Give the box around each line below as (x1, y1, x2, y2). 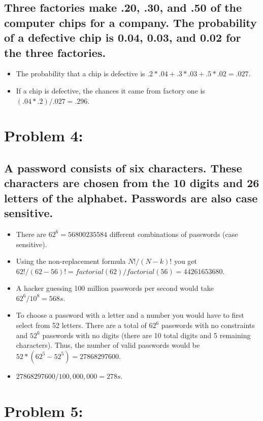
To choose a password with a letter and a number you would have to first (16, 310, 244, 320)
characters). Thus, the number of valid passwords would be (16, 340, 200, 350)
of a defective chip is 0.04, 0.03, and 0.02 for (4, 29, 241, 45)
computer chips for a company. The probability (4, 14, 257, 30)
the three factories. (4, 44, 106, 60)
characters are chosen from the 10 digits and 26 (4, 175, 259, 191)
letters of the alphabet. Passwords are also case (4, 190, 258, 205)
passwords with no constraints (161, 320, 255, 330)
